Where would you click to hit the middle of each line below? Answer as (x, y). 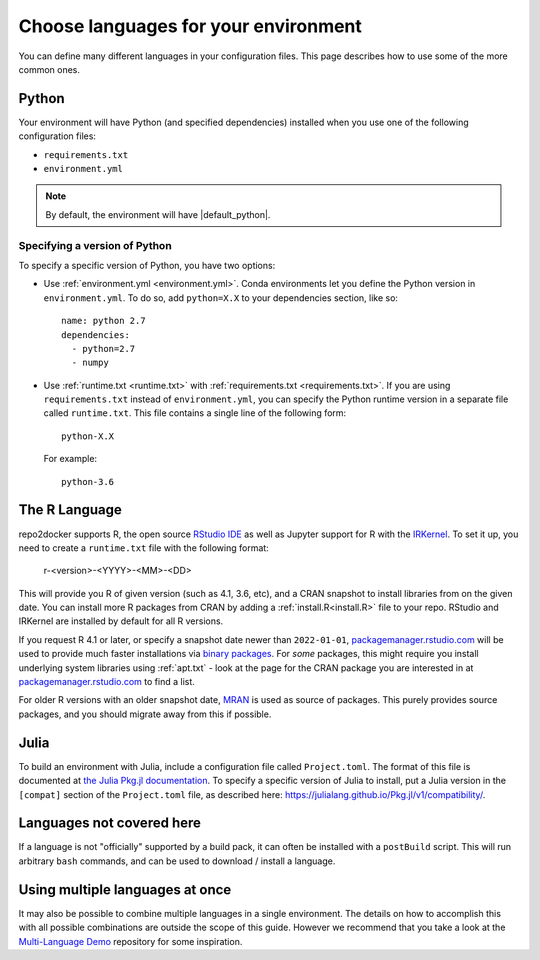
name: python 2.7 (103, 321)
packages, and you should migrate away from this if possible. (145, 714)
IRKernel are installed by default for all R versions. (121, 621)
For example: (70, 459)
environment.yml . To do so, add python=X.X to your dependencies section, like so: (221, 297)
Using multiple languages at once (125, 889)
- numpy (90, 363)
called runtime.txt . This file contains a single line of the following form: (195, 413)
